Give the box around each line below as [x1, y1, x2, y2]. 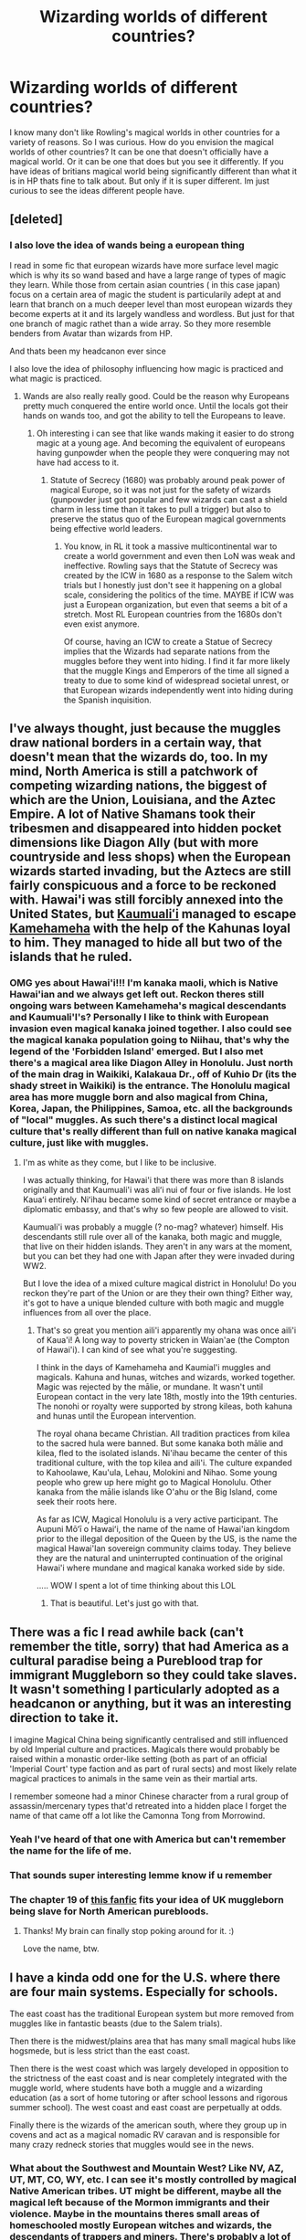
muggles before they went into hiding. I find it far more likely [63, 655, 290, 666]
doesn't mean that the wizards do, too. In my [9, 749, 269, 765]
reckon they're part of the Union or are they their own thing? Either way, [22, 1288, 293, 1299]
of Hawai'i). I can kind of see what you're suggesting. [36, 1345, 237, 1356]
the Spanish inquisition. [63, 694, 153, 705]
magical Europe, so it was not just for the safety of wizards [49, 484, 271, 495]
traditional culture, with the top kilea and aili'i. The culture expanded [36, 1457, 292, 1468]
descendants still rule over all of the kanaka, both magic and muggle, [22, 1231, 283, 1242]
